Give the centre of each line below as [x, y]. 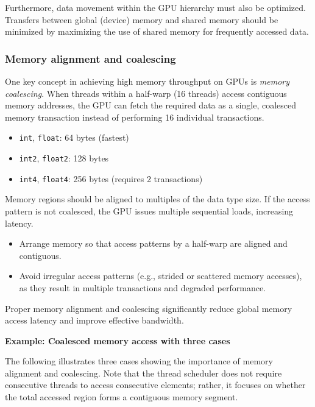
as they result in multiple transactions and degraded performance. [142, 287]
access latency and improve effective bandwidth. [94, 320]
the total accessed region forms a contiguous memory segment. [122, 397]
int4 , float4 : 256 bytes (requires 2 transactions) [111, 178]
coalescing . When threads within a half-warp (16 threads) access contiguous [146, 93]
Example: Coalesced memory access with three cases [118, 340]
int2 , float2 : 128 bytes [64, 158]
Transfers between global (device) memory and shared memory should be [142, 19]
